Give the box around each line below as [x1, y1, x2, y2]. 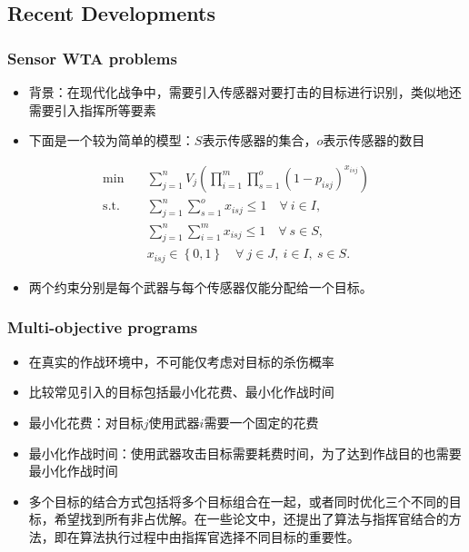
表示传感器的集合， [202, 131, 317, 150]
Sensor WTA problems [7, 46, 177, 69]
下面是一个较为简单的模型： [28, 131, 195, 150]
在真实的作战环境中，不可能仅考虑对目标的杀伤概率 [28, 351, 334, 370]
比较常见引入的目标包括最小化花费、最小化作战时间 [28, 382, 334, 401]
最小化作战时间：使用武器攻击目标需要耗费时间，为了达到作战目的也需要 [28, 443, 462, 462]
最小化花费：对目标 [28, 412, 144, 431]
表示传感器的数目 [323, 131, 425, 150]
